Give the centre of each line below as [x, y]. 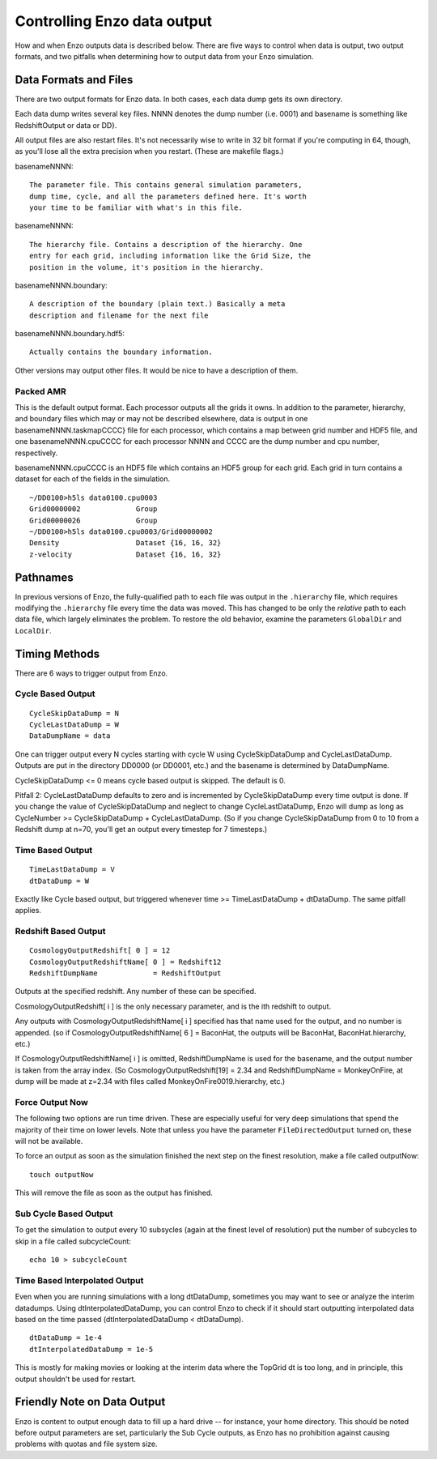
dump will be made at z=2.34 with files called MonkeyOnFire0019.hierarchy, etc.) [150, 1081]
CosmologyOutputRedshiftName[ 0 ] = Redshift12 [125, 962]
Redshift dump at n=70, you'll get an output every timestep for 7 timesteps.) [141, 830]
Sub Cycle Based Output [64, 1214]
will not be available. [49, 1141]
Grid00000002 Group [93, 509]
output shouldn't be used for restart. [76, 1379]
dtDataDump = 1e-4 [66, 1338]
